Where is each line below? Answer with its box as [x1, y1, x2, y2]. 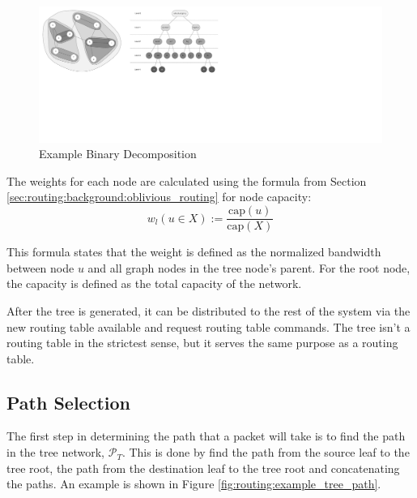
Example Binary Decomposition [39, 145, 197, 162]
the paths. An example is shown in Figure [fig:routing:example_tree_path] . [6, 475, 381, 492]
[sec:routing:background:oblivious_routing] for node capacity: [6, 188, 312, 205]
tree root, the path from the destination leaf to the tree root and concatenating [6, 459, 400, 476]
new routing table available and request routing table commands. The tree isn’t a [6, 318, 411, 335]
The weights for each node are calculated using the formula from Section [6, 172, 367, 189]
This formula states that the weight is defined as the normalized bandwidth [6, 243, 381, 260]
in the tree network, [6, 444, 105, 461]
